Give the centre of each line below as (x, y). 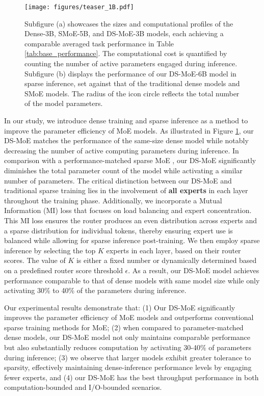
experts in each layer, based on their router (174, 250)
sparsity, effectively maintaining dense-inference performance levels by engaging (128, 367)
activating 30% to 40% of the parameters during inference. (95, 290)
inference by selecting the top (50, 250)
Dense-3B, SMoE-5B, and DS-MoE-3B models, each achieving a (124, 33)
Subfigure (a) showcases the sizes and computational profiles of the (129, 23)
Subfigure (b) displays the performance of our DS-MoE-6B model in (130, 73)
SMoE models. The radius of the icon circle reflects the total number (132, 93)
